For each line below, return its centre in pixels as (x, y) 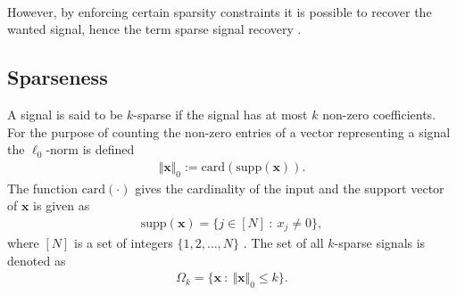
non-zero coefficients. (379, 114)
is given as (62, 205)
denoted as (37, 260)
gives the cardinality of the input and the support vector (290, 188)
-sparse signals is (380, 243)
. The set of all (283, 243)
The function (42, 188)
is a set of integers (124, 243)
